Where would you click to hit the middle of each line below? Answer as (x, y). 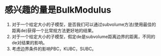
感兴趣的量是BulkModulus (58, 10)
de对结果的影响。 (29, 42)
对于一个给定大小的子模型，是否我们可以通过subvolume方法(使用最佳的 (84, 24)
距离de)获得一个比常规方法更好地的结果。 (54, 30)
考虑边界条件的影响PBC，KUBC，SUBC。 (54, 49)
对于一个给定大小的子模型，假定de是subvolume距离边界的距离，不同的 (83, 37)
